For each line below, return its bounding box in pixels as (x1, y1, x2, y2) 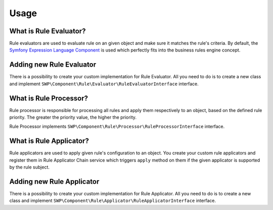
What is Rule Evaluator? (9, 27, 86, 35)
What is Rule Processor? (9, 94, 88, 102)
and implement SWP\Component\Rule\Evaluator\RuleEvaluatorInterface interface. (9, 81, 199, 87)
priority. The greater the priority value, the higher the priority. (9, 114, 136, 121)
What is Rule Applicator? (9, 137, 89, 145)
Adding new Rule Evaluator (9, 61, 97, 69)
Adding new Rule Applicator (9, 177, 100, 186)
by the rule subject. (9, 164, 50, 170)
